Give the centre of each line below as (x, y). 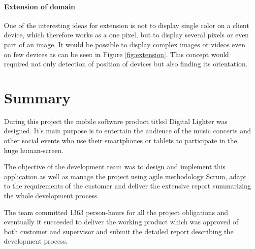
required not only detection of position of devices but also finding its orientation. (126, 64)
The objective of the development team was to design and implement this (115, 167)
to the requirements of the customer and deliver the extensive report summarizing (127, 186)
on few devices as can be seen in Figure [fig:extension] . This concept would (117, 54)
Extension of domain (40, 6)
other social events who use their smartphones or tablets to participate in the (121, 140)
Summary (37, 97)
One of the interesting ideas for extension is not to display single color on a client (127, 25)
